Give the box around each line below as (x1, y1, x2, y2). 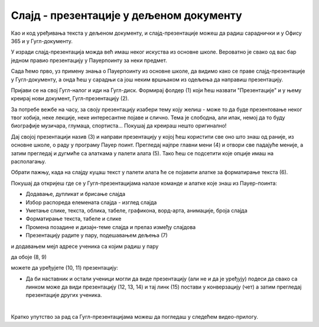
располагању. (11, 158, 47, 165)
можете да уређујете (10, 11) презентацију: (11, 264, 118, 272)
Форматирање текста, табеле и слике (25, 215, 122, 223)
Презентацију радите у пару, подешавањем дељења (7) (25, 232, 168, 239)
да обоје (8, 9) (11, 253, 47, 260)
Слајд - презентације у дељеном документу (11, 9, 242, 22)
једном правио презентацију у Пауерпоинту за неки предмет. (11, 57, 168, 64)
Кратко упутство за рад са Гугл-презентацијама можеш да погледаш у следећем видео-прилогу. (11, 313, 258, 321)
